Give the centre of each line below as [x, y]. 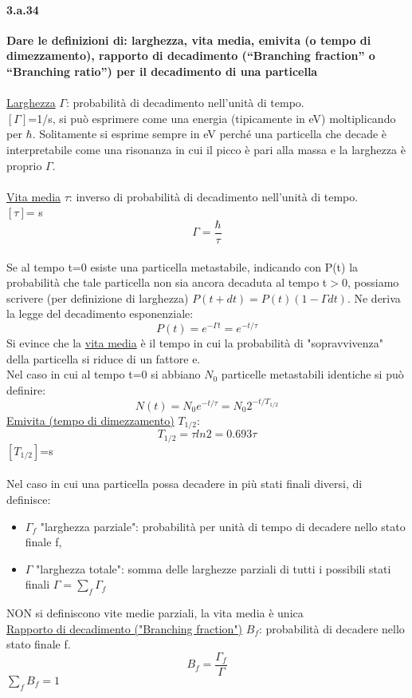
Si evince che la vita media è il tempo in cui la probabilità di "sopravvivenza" [195, 343]
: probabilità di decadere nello [332, 628]
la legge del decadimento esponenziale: [100, 313]
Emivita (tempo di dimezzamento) [90, 420]
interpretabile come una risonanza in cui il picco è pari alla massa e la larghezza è [206, 149]
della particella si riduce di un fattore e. [104, 358]
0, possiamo [370, 282]
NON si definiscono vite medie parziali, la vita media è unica [155, 613]
